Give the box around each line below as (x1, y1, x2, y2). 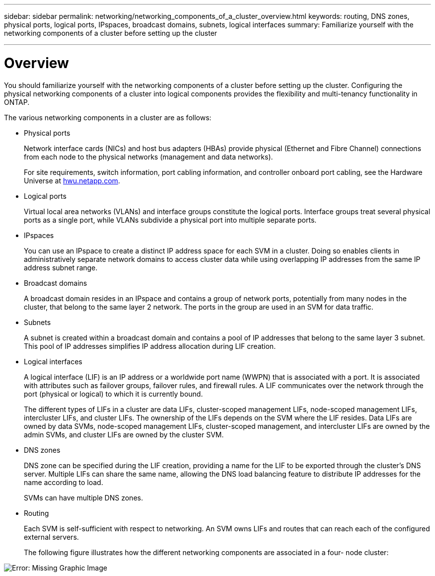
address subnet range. (24, 263, 98, 272)
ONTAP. (4, 97, 30, 106)
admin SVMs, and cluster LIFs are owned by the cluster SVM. (24, 430, 224, 439)
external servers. (24, 532, 79, 541)
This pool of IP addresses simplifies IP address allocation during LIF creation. (24, 341, 276, 350)
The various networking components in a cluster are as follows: (4, 113, 212, 122)
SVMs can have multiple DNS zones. (24, 493, 143, 502)
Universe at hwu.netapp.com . (24, 176, 120, 185)
